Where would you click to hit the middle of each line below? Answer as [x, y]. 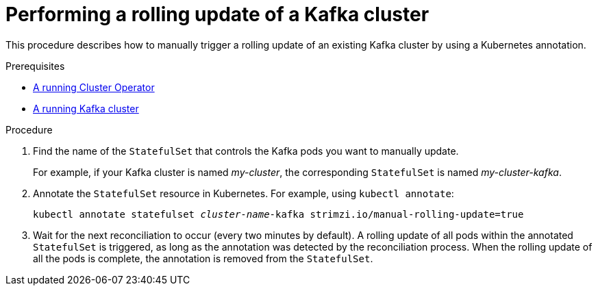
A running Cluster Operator [94, 87]
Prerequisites [35, 66]
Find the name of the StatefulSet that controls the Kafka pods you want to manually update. [246, 151]
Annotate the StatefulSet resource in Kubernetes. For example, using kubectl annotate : [244, 193]
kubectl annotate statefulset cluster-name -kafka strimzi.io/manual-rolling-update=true [278, 214]
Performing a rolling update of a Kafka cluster [217, 14]
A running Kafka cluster [86, 108]
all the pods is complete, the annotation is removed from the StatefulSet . [203, 258]
